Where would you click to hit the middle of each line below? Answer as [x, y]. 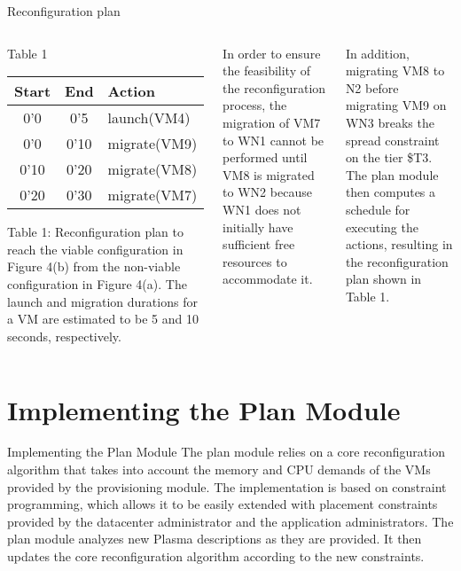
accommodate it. [268, 279]
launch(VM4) [149, 118]
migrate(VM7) [152, 195]
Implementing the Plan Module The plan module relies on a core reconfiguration [226, 452]
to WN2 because [267, 192]
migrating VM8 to [395, 70]
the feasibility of [266, 70]
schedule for [378, 209]
